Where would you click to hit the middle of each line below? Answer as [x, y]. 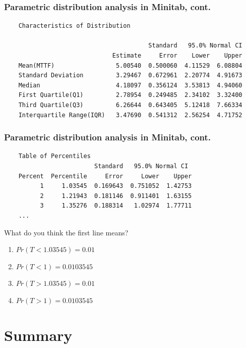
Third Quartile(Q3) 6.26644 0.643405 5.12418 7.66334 [130, 105]
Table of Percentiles [54, 156]
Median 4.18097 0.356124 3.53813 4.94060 [130, 85]
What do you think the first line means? [66, 232]
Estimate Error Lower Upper [177, 56]
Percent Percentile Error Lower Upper [105, 176]
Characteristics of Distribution [74, 26]
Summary [38, 335]
